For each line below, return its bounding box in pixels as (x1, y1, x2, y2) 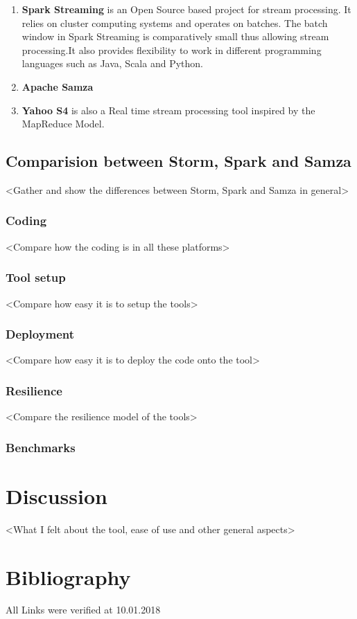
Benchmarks (6, 438, 76, 456)
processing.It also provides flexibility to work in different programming (21, 42, 322, 57)
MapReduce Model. (21, 116, 105, 131)
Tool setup (6, 269, 66, 286)
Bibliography (6, 562, 131, 591)
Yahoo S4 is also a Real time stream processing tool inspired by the (21, 102, 315, 117)
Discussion (6, 481, 107, 510)
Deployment (6, 325, 75, 343)
